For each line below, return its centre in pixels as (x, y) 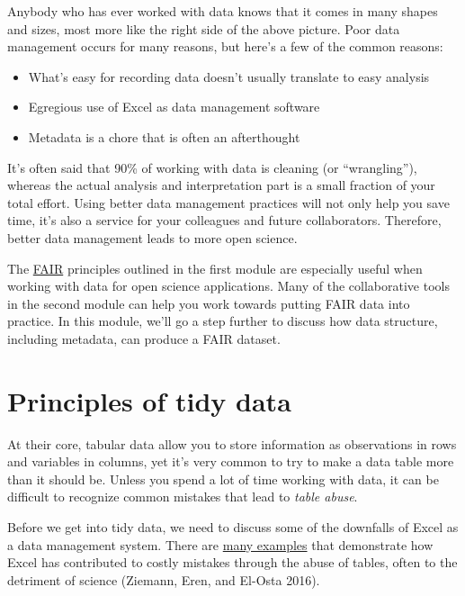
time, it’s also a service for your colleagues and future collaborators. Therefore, (224, 220)
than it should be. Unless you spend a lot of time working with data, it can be (223, 479)
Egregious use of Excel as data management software (174, 107)
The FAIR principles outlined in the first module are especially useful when (215, 268)
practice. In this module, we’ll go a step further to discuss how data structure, (223, 321)
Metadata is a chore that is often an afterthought (164, 136)
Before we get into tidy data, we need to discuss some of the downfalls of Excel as (233, 527)
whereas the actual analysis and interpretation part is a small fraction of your (221, 185)
